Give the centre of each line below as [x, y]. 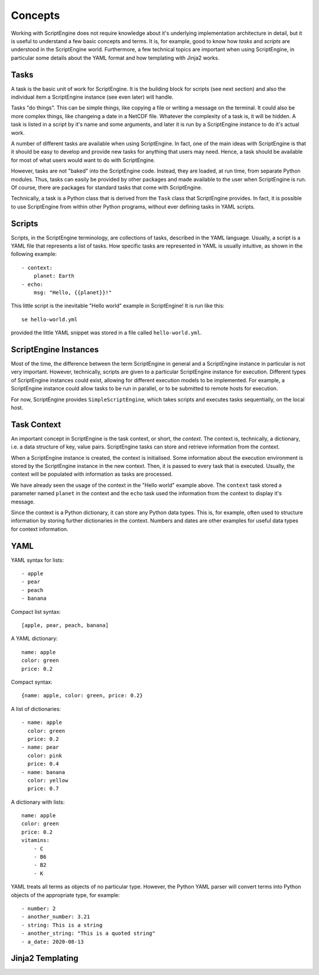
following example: [34, 254]
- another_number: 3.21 [56, 917]
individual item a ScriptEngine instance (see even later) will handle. [92, 97]
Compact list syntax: [36, 612]
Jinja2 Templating [45, 958]
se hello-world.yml [50, 319]
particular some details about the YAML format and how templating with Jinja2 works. [115, 58]
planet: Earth [54, 276]
